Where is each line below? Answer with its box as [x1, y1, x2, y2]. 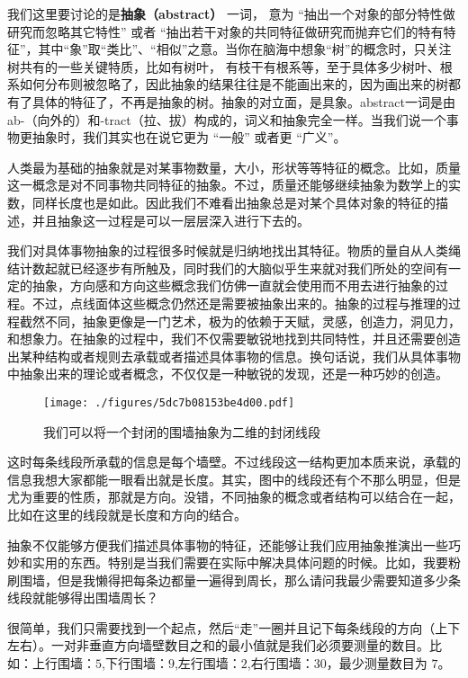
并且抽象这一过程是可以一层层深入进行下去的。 [31, 210, 310, 229]
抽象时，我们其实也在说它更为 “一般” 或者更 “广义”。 [31, 128, 346, 147]
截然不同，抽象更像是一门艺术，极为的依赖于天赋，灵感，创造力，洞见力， [19, 311, 461, 330]
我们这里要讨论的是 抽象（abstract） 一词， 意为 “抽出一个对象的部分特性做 [7, 4, 455, 22]
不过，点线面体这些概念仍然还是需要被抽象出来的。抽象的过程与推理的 [31, 293, 448, 312]
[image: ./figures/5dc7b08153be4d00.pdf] [43, 396, 295, 409]
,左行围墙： [174, 654, 241, 673]
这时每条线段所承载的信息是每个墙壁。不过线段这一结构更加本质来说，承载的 [7, 452, 461, 471]
